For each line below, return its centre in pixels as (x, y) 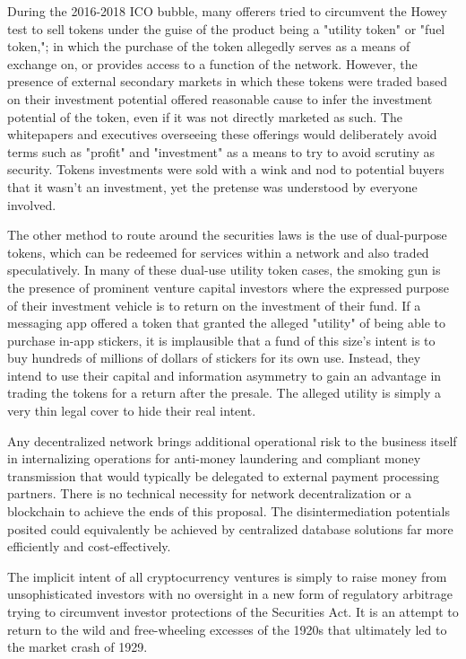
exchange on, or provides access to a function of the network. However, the (212, 63)
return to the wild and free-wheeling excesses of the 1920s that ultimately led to (227, 629)
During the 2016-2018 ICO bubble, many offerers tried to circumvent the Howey (227, 11)
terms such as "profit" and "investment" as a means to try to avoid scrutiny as (221, 151)
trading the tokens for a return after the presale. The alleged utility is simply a (224, 393)
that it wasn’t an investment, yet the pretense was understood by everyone (212, 186)
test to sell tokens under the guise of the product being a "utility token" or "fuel (226, 28)
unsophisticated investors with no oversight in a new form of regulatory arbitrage (230, 594)
